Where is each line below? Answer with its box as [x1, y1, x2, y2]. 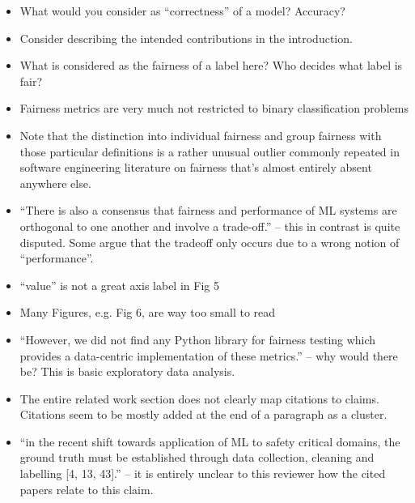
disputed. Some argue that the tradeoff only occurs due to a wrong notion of [19, 233, 400, 250]
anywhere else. [19, 174, 91, 191]
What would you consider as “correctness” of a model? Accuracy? [19, 2, 345, 19]
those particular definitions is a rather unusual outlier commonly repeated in [19, 143, 400, 160]
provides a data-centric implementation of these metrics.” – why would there [19, 347, 398, 364]
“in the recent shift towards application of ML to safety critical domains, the [19, 433, 400, 450]
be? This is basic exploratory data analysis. [19, 363, 235, 380]
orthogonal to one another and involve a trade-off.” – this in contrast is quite [19, 217, 400, 234]
